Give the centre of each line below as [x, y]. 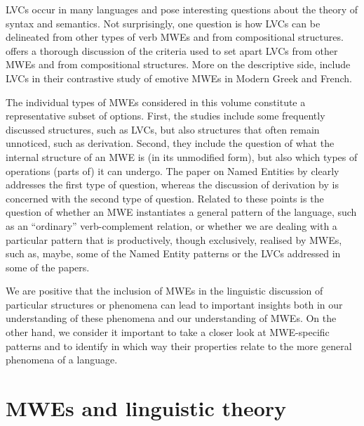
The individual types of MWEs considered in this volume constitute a [156, 102]
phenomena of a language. [62, 360]
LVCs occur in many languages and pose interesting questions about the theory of [182, 9]
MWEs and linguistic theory [146, 408]
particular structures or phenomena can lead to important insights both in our [174, 304]
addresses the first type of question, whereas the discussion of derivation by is [172, 185]
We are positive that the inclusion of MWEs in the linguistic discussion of [164, 291]
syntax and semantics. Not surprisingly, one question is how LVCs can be [163, 23]
